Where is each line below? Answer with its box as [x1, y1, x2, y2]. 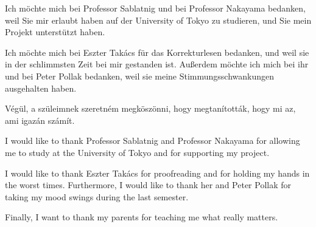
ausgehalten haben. [5, 81, 77, 94]
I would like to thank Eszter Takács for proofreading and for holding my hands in [5, 166, 310, 179]
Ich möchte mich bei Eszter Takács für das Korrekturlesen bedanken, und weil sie [5, 46, 309, 58]
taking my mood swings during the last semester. [5, 190, 189, 203]
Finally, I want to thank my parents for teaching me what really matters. [5, 211, 278, 223]
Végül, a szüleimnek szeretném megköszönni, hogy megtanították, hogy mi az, [5, 102, 296, 115]
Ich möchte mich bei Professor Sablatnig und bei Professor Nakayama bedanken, [5, 2, 306, 14]
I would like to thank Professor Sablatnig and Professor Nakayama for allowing [5, 134, 300, 147]
